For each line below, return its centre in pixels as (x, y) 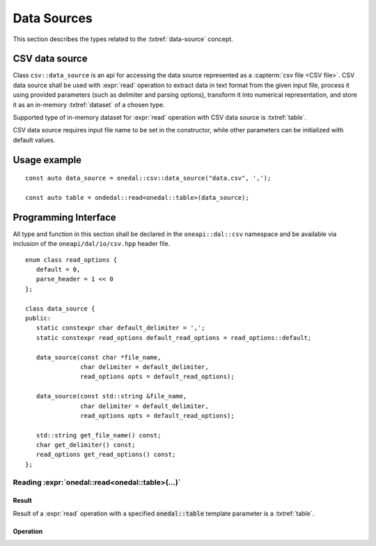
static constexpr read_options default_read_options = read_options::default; (174, 337)
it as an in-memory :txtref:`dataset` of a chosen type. (89, 104)
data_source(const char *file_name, (99, 357)
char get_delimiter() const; (86, 445)
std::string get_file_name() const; (99, 435)
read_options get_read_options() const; (106, 455)
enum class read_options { (71, 260)
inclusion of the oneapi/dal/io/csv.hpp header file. (92, 244)
